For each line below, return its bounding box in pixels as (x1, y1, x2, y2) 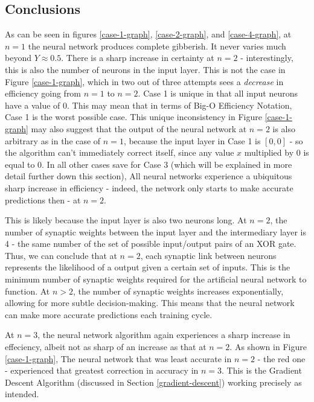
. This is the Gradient (222, 364, 302, 377)
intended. (5, 388, 39, 400)
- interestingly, (240, 51, 293, 64)
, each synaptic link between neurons (140, 249, 277, 261)
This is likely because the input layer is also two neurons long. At (5, 214, 247, 226)
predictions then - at (5, 193, 81, 206)
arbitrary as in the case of (5, 134, 101, 147)
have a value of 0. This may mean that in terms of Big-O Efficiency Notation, (5, 98, 292, 111)
